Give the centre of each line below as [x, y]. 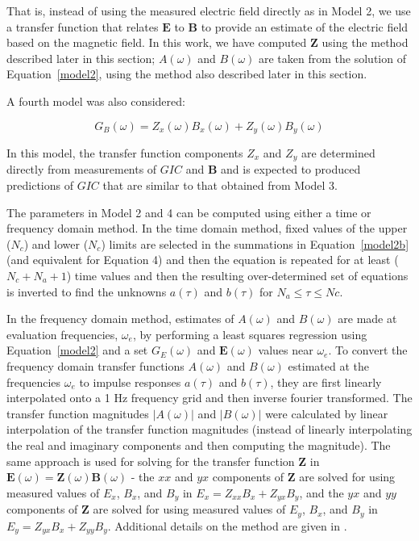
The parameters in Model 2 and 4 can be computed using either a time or [189, 212]
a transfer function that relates [83, 26]
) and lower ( [56, 243]
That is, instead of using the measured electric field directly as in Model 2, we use [209, 10]
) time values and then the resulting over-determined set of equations [237, 276]
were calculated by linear [327, 413]
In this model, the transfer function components [125, 153]
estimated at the [328, 366]
